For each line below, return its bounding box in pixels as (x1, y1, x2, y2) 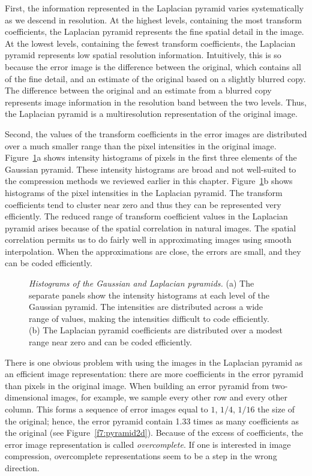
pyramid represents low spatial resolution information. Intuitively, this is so (5, 49, 281, 61)
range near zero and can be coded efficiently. (29, 336, 192, 348)
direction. (5, 461, 40, 474)
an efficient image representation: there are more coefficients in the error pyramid (5, 367, 304, 380)
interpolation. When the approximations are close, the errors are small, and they (5, 245, 301, 257)
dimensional (5, 391, 49, 403)
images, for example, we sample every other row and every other (51, 391, 287, 403)
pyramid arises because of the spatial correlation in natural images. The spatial (5, 221, 296, 234)
